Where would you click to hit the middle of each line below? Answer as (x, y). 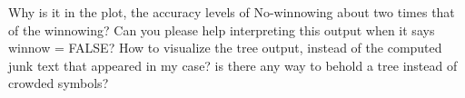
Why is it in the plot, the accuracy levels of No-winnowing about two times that (232, 12)
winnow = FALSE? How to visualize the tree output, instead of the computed (225, 48)
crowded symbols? (59, 83)
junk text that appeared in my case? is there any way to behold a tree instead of (233, 65)
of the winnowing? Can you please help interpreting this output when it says (222, 29)
